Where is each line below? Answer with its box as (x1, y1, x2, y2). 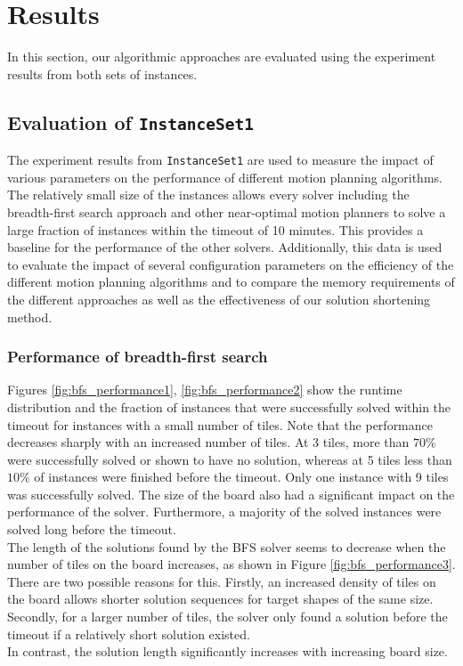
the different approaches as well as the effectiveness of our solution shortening (7, 289, 431, 308)
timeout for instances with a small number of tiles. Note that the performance (7, 415, 434, 434)
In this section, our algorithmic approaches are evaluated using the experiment (7, 47, 436, 66)
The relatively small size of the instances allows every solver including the (7, 185, 410, 204)
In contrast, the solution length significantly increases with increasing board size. (7, 642, 448, 661)
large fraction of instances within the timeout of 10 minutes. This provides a (7, 220, 424, 239)
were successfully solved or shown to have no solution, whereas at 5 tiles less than (7, 450, 452, 468)
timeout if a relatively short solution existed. (7, 624, 250, 643)
